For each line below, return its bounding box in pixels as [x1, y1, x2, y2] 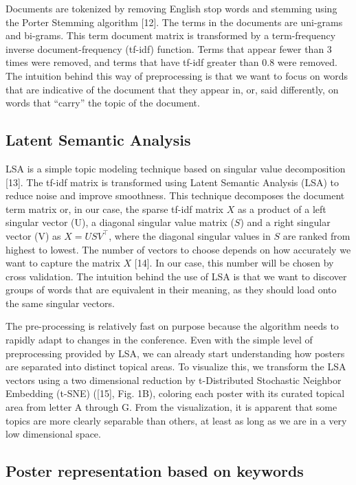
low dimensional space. [5, 427, 101, 441]
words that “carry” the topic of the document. [5, 95, 200, 110]
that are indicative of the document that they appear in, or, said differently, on [5, 82, 339, 96]
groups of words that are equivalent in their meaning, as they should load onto [5, 282, 337, 297]
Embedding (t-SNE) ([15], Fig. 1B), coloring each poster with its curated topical [5, 386, 345, 401]
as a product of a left [237, 201, 326, 216]
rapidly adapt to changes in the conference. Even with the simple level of [5, 332, 313, 347]
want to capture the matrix [5, 256, 120, 270]
